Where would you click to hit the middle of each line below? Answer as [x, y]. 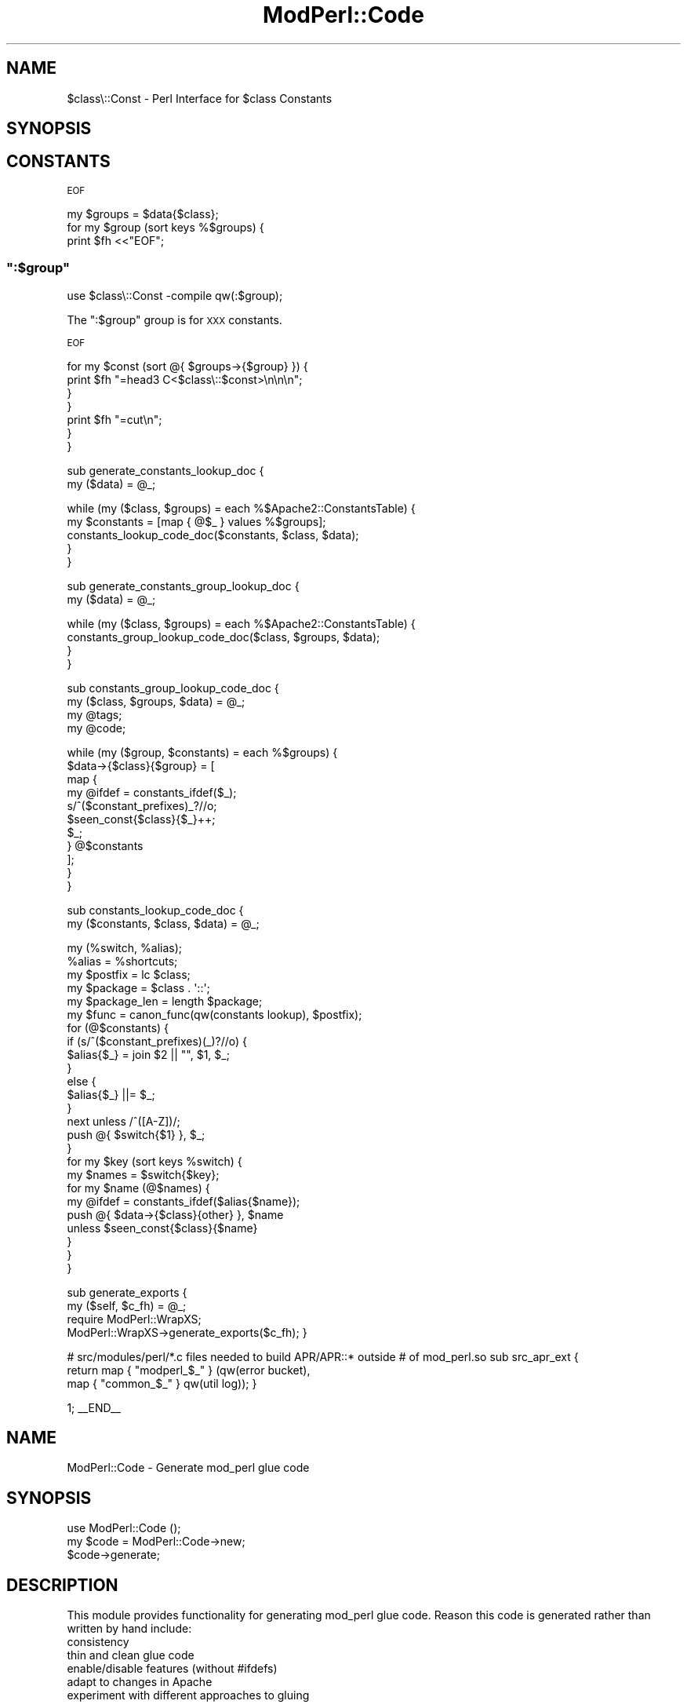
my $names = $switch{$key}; [143, 1174]
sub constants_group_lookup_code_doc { [173, 688]
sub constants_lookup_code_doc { [155, 910]
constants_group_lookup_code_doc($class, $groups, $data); [224, 637]
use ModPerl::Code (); [124, 1528]
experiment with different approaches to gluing [188, 1695]
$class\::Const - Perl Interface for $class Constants [200, 98]
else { [82, 1081]
